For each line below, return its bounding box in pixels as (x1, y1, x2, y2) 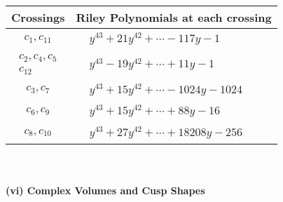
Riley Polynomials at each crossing (76, 9, 272, 25)
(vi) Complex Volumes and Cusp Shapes (6, 182, 205, 197)
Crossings (11, 9, 65, 25)
